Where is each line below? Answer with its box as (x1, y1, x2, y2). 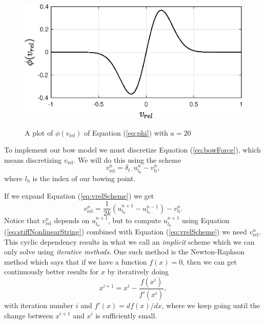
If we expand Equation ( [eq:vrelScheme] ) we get (4, 190, 154, 201)
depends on (54, 215, 90, 226)
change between (4, 310, 53, 320)
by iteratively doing (107, 266, 169, 277)
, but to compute (108, 215, 161, 226)
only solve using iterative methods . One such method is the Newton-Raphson (4, 246, 244, 257)
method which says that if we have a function (4, 256, 147, 267)
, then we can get (182, 256, 237, 267)
